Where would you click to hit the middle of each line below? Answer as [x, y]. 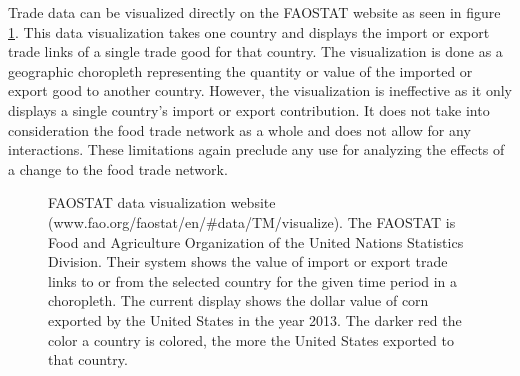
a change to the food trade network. [118, 168]
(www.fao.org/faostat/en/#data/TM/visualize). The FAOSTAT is [252, 221]
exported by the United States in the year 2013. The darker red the [255, 319]
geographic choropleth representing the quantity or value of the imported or [240, 70]
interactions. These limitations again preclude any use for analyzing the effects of [256, 149]
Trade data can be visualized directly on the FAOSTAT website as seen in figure [254, 12]
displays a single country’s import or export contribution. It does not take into [249, 109]
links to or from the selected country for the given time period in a [253, 280]
